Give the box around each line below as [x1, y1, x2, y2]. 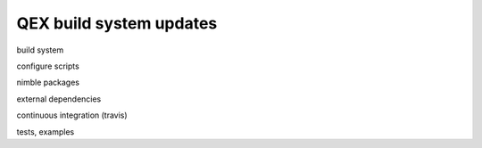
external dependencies [16, 94, 102, 104]
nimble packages [16, 77, 80, 88]
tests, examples [16, 126, 75, 137]
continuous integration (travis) [16, 110, 129, 120]
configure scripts [16, 61, 79, 71]
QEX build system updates [16, 13, 218, 33]
